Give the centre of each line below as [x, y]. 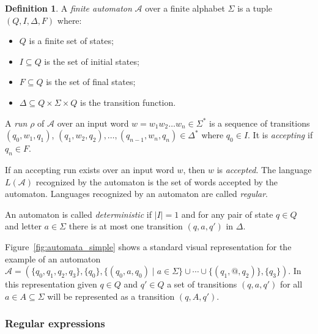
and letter [23, 226]
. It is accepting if [280, 135]
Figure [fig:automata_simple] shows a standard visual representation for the [148, 246]
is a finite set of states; [71, 41]
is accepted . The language [264, 169]
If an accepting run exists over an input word [90, 169]
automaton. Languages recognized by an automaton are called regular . [137, 194]
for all [291, 284]
